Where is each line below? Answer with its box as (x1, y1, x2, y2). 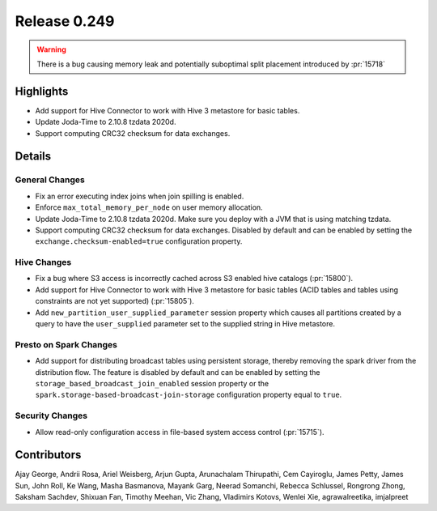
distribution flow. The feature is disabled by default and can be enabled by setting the (35, 367, 320, 377)
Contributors (15, 448, 82, 462)
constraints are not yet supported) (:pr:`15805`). (35, 296, 194, 306)
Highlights (15, 84, 69, 98)
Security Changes (15, 410, 88, 421)
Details (15, 150, 52, 164)
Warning (36, 45, 66, 54)
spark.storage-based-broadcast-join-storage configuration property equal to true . (35, 390, 342, 400)
